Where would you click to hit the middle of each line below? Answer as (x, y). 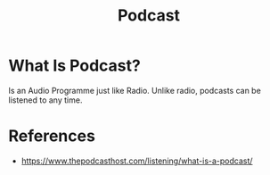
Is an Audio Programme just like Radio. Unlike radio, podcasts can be (135, 90)
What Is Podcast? (75, 66)
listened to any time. (45, 100)
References (52, 136)
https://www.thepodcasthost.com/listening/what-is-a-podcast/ (137, 161)
